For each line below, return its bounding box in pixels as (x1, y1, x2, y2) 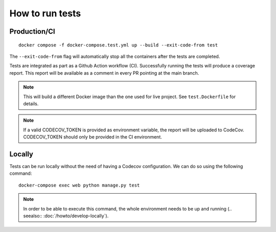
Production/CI (9, 27, 56, 36)
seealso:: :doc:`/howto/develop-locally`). (23, 213, 109, 219)
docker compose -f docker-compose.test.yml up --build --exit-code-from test (18, 42, 218, 48)
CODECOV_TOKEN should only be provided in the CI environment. (23, 134, 162, 140)
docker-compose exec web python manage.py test (18, 182, 140, 188)
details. (23, 100, 39, 107)
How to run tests (9, 8, 81, 19)
